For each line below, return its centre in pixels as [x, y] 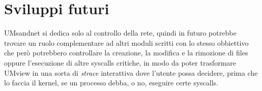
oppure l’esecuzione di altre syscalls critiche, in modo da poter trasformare [120, 62]
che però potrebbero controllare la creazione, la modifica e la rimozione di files [126, 53]
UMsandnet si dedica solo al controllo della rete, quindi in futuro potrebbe [120, 33]
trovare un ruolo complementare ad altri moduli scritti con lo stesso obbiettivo [126, 42]
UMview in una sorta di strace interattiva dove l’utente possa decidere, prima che [131, 72]
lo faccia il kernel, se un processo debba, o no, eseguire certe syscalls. [111, 83]
